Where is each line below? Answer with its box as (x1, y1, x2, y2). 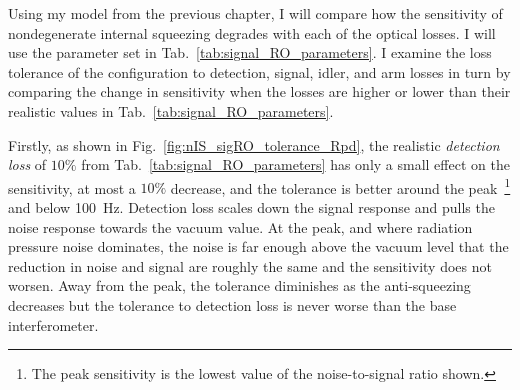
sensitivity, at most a (8, 177, 136, 198)
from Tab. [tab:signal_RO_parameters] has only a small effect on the (81, 154, 510, 175)
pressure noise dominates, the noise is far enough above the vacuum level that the (8, 236, 509, 257)
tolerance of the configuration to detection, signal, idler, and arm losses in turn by (8, 61, 511, 82)
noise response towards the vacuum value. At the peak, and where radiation (8, 216, 473, 237)
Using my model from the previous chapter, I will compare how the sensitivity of (8, 3, 503, 23)
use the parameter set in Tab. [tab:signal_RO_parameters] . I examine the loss (8, 42, 492, 63)
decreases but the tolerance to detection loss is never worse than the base (8, 294, 457, 315)
